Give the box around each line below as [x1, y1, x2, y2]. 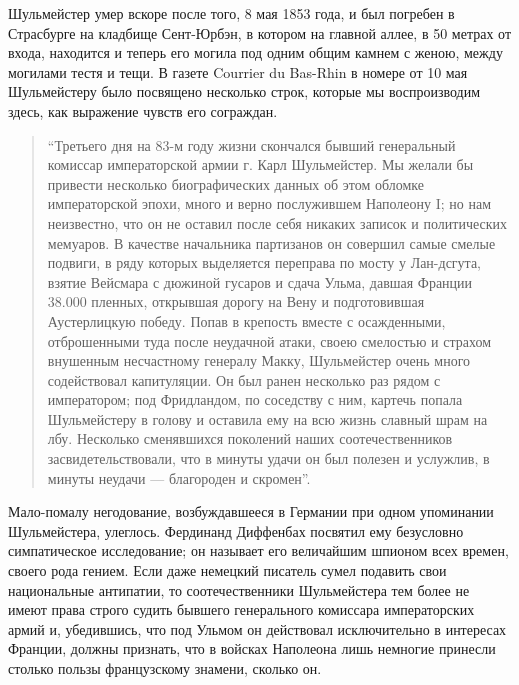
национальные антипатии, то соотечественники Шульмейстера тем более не [8, 579, 470, 600]
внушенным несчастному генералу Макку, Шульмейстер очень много [47, 350, 471, 371]
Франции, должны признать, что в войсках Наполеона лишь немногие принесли [8, 638, 496, 659]
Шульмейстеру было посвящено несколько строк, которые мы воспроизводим [8, 81, 481, 102]
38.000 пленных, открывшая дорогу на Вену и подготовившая [47, 291, 425, 312]
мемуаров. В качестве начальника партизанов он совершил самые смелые [47, 232, 496, 253]
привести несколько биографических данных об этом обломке [47, 173, 424, 194]
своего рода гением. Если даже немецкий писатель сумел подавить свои [8, 560, 447, 581]
